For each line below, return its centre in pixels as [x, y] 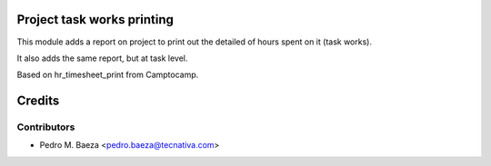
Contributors [46, 127]
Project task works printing [95, 20]
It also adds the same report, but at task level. [102, 58]
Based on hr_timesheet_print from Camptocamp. [108, 75]
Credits [38, 101]
